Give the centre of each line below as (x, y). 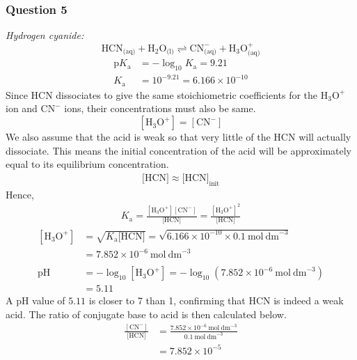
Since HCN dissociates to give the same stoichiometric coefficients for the (162, 94)
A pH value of (35, 300)
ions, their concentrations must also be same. (160, 108)
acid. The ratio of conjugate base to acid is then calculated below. (146, 314)
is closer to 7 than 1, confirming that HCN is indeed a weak (216, 300)
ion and (22, 108)
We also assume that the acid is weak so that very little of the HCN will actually (178, 137)
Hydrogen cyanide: (45, 35)
